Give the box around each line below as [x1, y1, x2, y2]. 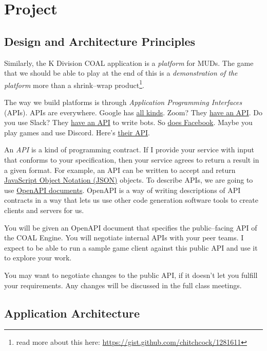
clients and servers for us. [4, 204, 84, 215]
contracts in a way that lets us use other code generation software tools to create [4, 195, 258, 205]
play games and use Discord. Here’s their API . [4, 127, 150, 137]
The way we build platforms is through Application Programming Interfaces [4, 97, 242, 108]
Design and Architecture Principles [4, 33, 196, 49]
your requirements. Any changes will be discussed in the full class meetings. [4, 279, 242, 290]
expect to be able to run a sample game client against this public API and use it [4, 242, 258, 253]
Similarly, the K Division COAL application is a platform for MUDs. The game [4, 57, 254, 68]
